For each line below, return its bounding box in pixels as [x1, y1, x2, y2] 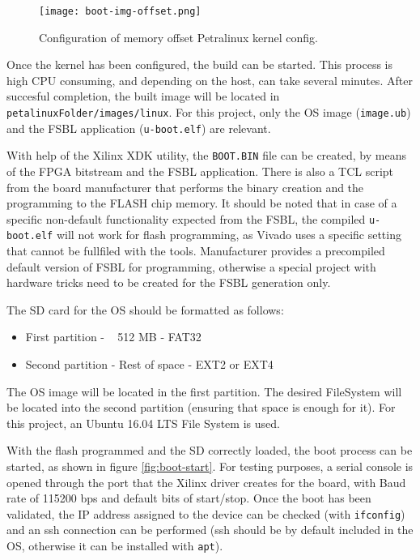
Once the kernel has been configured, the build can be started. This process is [6, 56, 392, 73]
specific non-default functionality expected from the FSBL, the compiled [6, 210, 366, 227]
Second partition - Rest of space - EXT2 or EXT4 [25, 356, 274, 373]
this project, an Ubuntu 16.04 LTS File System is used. [6, 414, 280, 431]
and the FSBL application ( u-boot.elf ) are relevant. [6, 119, 271, 136]
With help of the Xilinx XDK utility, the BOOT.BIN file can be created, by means [6, 147, 406, 164]
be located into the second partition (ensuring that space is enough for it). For [6, 399, 396, 416]
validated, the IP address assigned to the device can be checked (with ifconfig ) [6, 505, 405, 522]
